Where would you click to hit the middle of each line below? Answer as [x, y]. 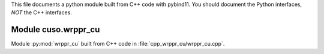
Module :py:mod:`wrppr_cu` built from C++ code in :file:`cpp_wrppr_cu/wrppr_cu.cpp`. [118, 44]
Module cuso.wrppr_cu [55, 30]
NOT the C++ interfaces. [41, 12]
